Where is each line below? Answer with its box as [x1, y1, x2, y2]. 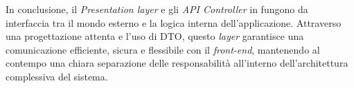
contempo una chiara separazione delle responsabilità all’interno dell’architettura [6, 56, 348, 70]
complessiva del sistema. [6, 69, 108, 83]
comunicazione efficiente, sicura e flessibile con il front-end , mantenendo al [6, 42, 320, 56]
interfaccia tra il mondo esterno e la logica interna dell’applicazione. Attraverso [6, 15, 342, 30]
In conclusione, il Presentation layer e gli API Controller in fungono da [6, 2, 308, 16]
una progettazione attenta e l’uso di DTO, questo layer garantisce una [6, 29, 304, 43]
